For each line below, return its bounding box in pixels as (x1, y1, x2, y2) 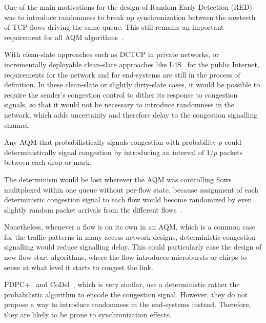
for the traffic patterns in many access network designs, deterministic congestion (4, 231, 256, 242)
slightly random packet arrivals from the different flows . (4, 204, 182, 215)
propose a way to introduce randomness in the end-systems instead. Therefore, (4, 299, 251, 310)
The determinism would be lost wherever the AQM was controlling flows (4, 174, 232, 184)
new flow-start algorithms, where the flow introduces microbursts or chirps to (4, 252, 247, 262)
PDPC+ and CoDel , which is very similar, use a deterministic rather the (4, 279, 240, 290)
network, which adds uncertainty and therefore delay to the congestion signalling (4, 109, 258, 120)
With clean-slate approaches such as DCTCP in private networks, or (4, 49, 219, 60)
